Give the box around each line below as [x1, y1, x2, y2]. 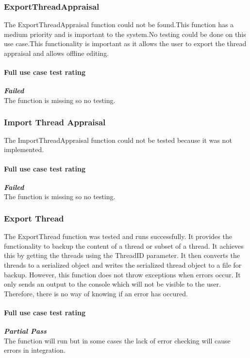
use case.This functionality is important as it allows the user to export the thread [4, 38, 247, 49]
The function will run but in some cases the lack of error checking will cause [4, 335, 231, 345]
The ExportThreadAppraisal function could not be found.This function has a [4, 19, 234, 30]
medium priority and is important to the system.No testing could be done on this [4, 29, 246, 39]
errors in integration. [4, 345, 66, 355]
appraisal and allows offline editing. [4, 48, 109, 58]
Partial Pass [4, 326, 47, 336]
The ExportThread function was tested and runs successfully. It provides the [4, 231, 232, 241]
